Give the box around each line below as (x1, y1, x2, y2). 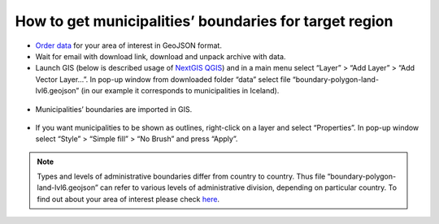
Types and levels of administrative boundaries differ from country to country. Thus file (37, 171, 326, 182)
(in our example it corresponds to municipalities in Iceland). (80, 86, 280, 96)
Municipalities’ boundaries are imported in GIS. (35, 104, 193, 114)
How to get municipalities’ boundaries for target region (15, 12, 393, 30)
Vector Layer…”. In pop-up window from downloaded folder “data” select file (35, 74, 291, 84)
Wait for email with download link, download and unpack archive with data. (35, 51, 286, 61)
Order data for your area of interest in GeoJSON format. (35, 41, 223, 50)
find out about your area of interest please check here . (37, 194, 219, 204)
